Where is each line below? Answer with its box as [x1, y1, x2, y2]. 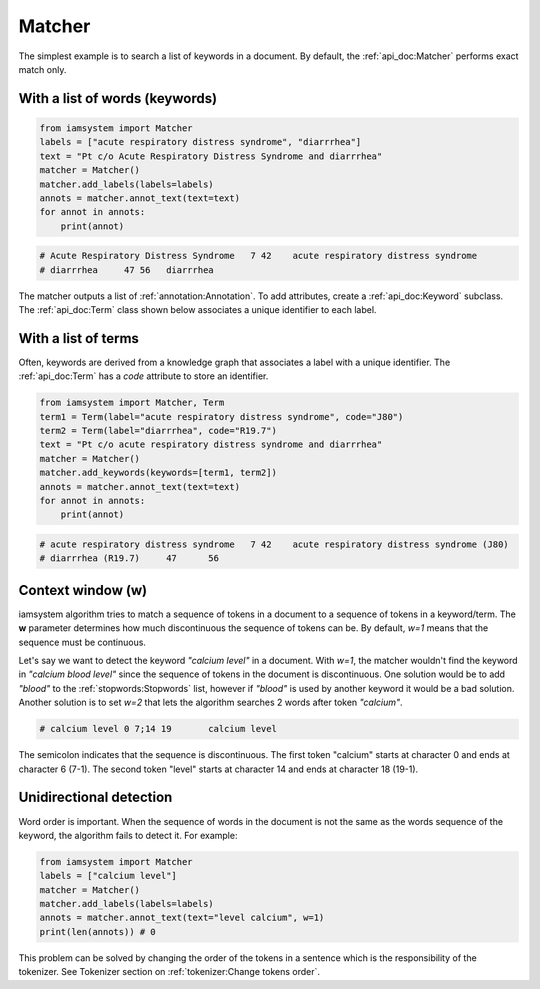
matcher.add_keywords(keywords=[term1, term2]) [39, 467, 277, 479]
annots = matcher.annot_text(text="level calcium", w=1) [39, 912, 325, 924]
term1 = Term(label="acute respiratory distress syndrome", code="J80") [39, 411, 404, 422]
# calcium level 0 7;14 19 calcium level [39, 723, 277, 735]
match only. [18, 63, 67, 75]
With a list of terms [18, 330, 140, 347]
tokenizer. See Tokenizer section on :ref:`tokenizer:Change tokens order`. [18, 966, 320, 978]
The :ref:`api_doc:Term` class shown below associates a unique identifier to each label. [18, 304, 377, 316]
